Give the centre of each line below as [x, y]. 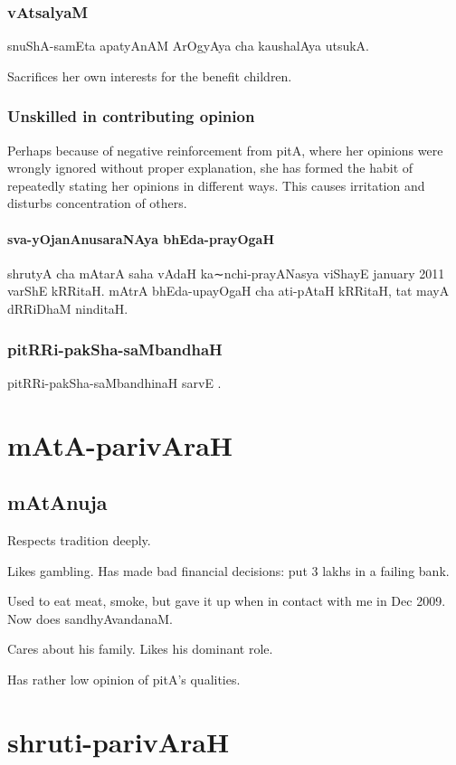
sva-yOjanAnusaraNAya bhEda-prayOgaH [141, 238]
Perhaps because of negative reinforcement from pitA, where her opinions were [225, 150]
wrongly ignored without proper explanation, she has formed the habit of [210, 168]
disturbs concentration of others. [97, 203]
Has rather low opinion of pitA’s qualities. [124, 679]
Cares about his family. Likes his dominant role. [140, 649]
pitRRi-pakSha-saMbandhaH [115, 349]
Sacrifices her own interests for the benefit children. [150, 76]
